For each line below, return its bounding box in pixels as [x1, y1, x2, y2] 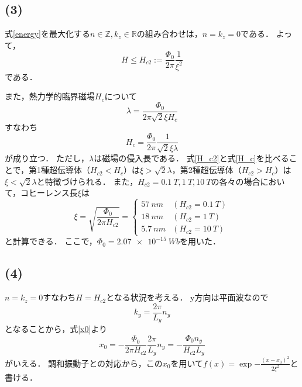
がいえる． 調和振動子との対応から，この [5, 357, 163, 369]
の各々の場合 [211, 175, 260, 187]
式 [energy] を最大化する [5, 27, 90, 40]
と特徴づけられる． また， [36, 175, 138, 187]
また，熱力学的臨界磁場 [5, 90, 95, 102]
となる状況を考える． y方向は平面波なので [106, 291, 269, 303]
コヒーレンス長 [20, 186, 78, 199]
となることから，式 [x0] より [5, 323, 108, 335]
